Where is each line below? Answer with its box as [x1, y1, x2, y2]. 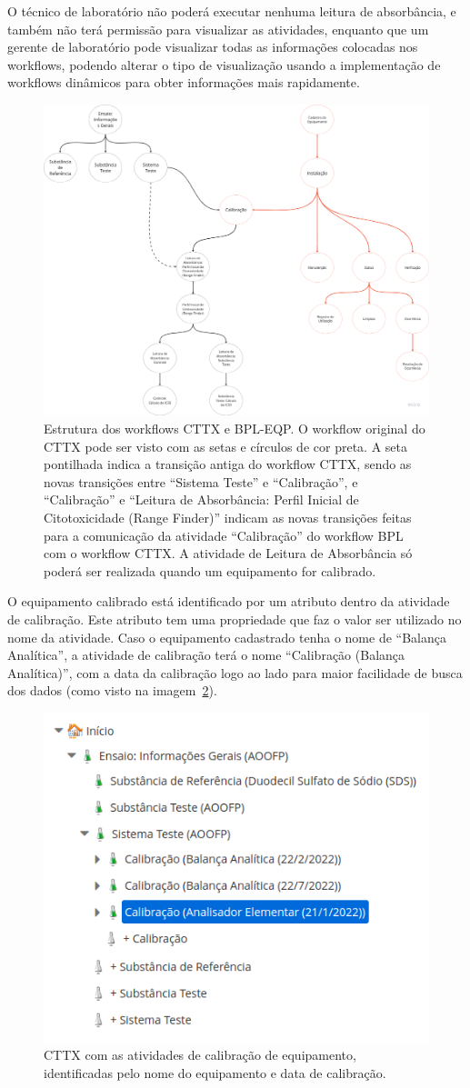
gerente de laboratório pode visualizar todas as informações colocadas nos [7, 37, 418, 56]
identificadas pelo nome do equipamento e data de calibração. [44, 1063, 386, 1082]
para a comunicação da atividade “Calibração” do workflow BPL [44, 525, 404, 544]
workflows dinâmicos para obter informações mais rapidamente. [7, 73, 360, 92]
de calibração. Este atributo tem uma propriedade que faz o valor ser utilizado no [7, 609, 462, 628]
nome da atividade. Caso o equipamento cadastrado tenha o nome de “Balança [7, 627, 446, 646]
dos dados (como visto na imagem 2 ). [7, 681, 217, 700]
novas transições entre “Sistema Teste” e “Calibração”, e [44, 472, 358, 491]
